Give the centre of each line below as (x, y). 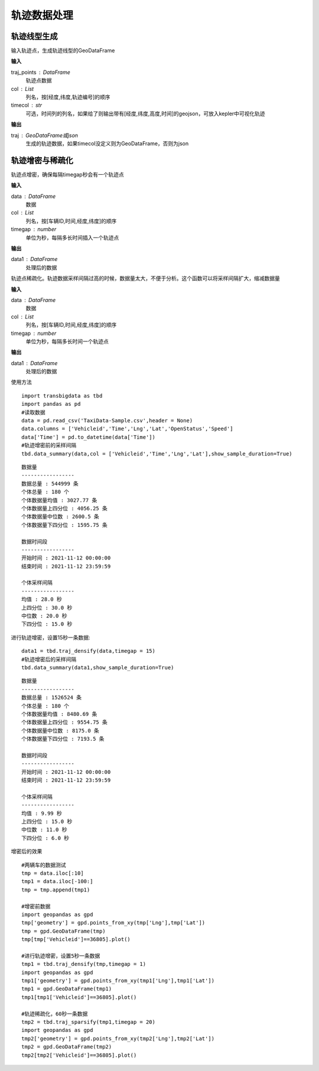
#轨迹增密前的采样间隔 (49, 445)
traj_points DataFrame (41, 72)
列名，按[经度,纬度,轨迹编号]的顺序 (68, 97)
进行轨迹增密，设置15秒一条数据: (51, 637)
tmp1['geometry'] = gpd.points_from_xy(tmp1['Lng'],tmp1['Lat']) (118, 981)
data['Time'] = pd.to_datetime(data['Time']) (89, 437)
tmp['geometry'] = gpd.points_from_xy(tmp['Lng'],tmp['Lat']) (113, 923)
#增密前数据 (36, 906)
